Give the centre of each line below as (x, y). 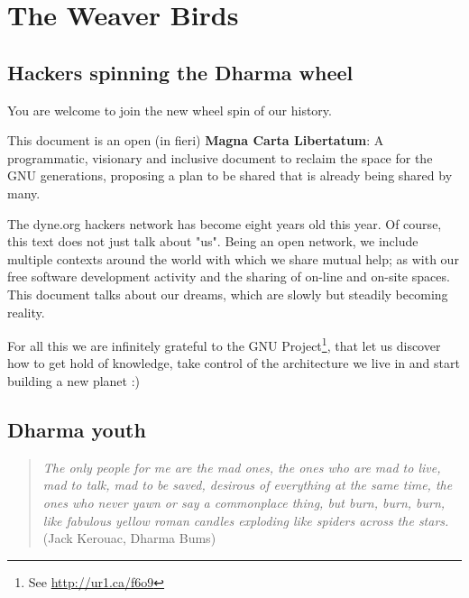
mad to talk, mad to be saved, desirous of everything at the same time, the (248, 485)
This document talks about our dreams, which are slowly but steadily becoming (228, 294)
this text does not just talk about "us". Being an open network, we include (213, 241)
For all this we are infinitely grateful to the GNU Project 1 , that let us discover (224, 344)
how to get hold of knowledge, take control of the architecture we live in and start (234, 363)
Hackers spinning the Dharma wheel (180, 72)
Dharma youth (77, 429)
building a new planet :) (74, 380)
